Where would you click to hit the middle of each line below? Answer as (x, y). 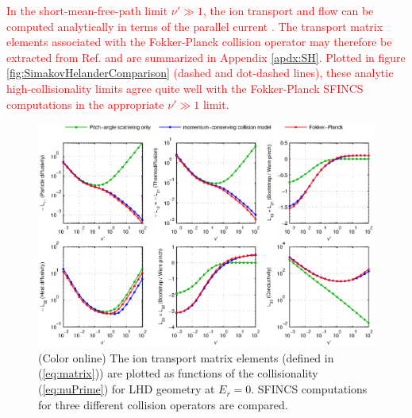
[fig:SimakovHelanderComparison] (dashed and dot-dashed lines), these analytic (200, 73)
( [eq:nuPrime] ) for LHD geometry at (127, 389)
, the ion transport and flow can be (288, 10)
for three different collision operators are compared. (163, 404)
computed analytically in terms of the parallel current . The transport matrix (195, 26)
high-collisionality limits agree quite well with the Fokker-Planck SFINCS (185, 88)
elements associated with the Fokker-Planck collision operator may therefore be (199, 42)
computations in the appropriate (85, 104)
